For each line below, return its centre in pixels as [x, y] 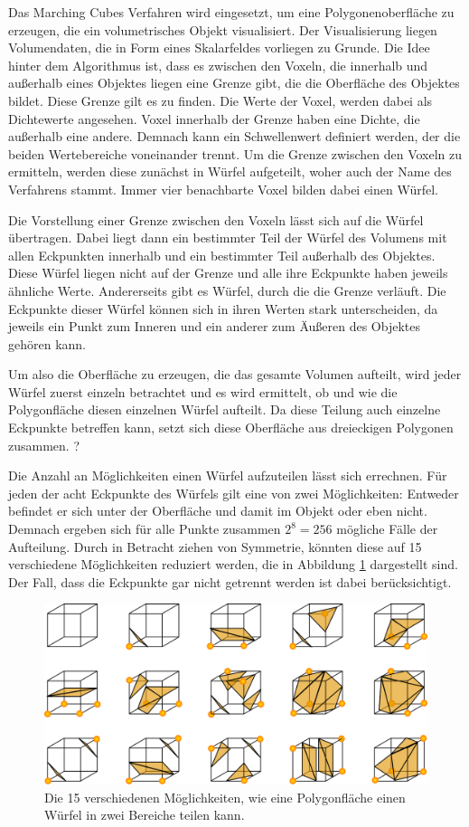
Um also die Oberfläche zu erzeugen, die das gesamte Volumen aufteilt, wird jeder [235, 374]
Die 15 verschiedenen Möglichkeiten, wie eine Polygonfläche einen [225, 797]
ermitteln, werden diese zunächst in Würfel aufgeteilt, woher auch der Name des [230, 171]
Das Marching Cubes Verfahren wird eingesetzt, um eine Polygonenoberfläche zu [231, 12]
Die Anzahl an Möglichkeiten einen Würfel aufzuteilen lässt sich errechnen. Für [228, 475]
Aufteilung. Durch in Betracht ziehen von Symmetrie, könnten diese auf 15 [215, 546]
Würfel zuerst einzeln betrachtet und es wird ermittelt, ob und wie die [203, 391]
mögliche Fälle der [387, 529]
